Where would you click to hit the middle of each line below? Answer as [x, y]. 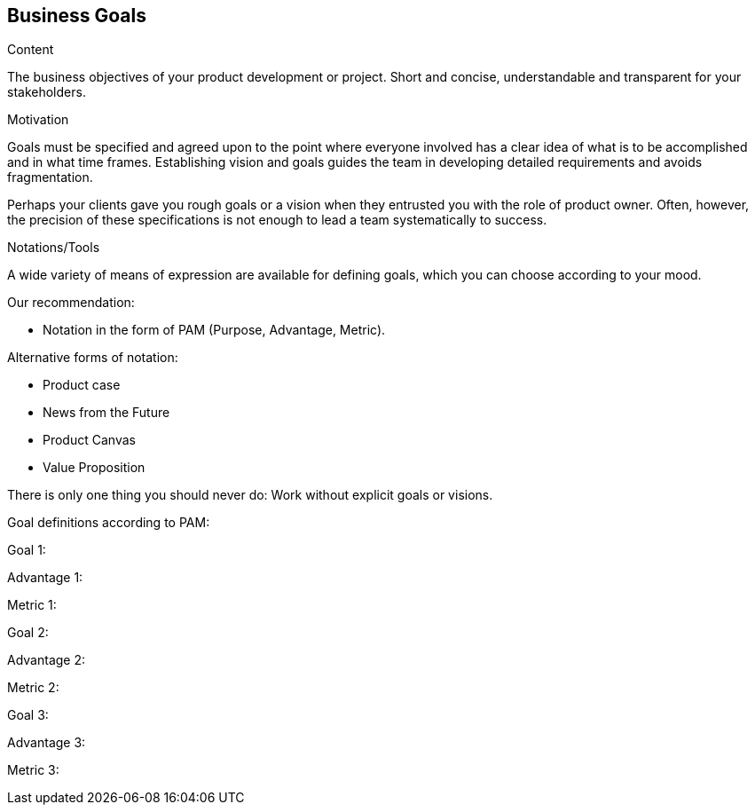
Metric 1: [32, 605]
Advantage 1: [45, 578]
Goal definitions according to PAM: [109, 523]
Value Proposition [94, 468]
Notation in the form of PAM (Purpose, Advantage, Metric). [214, 330]
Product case [82, 385]
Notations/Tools [54, 248]
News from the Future [106, 413]
